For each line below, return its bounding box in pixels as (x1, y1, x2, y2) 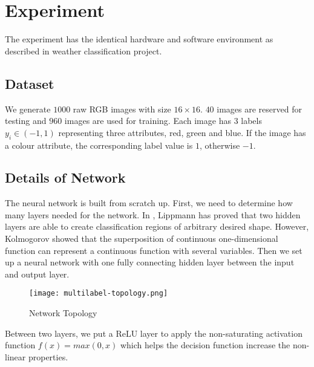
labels (241, 114, 262, 127)
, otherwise (199, 138, 240, 151)
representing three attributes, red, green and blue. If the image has (58, 126, 306, 138)
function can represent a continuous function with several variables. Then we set (5, 244, 303, 256)
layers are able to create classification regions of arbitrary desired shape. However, (5, 220, 309, 233)
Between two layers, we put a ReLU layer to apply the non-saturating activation (5, 326, 303, 339)
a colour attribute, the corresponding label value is (5, 138, 193, 151)
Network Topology (29, 307, 97, 319)
